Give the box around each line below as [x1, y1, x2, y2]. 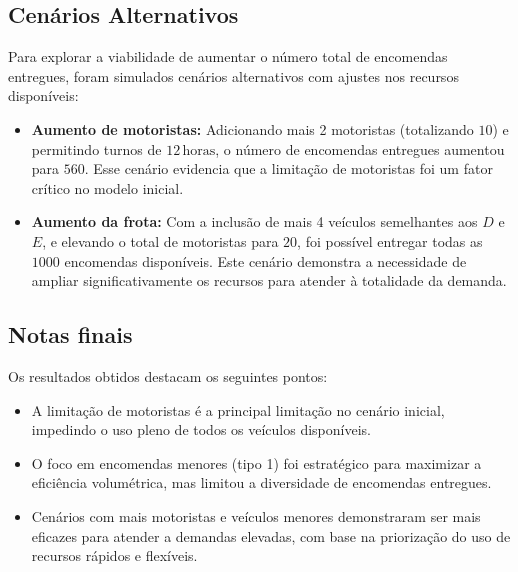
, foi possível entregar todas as [297, 230, 483, 251]
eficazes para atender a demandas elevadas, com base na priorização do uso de [31, 525, 511, 546]
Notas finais [8, 319, 133, 350]
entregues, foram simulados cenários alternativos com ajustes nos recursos [8, 65, 459, 86]
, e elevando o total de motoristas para [42, 230, 279, 251]
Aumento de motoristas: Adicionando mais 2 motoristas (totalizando [31, 118, 474, 139]
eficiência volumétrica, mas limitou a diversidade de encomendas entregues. [31, 472, 492, 493]
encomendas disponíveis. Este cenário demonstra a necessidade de [64, 250, 467, 271]
